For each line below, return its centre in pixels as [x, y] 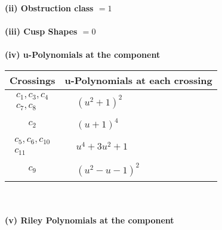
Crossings [33, 80]
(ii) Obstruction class [49, 8]
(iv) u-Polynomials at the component [83, 55]
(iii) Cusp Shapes [41, 31]
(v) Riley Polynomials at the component [90, 220]
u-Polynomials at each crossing [138, 80]
